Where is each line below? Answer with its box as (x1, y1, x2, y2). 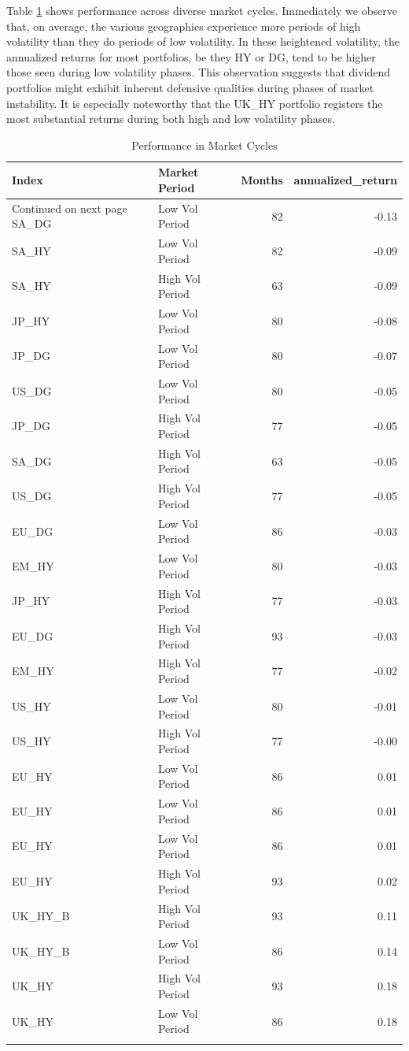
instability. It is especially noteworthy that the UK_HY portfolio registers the (6, 95, 383, 111)
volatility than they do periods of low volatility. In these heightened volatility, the (6, 33, 400, 50)
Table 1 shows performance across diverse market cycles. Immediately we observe (6, 2, 397, 18)
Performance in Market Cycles (131, 136, 278, 153)
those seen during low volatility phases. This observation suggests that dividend (6, 64, 391, 80)
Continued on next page (12, 199, 127, 216)
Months (241, 172, 283, 188)
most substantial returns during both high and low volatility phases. (6, 110, 335, 127)
